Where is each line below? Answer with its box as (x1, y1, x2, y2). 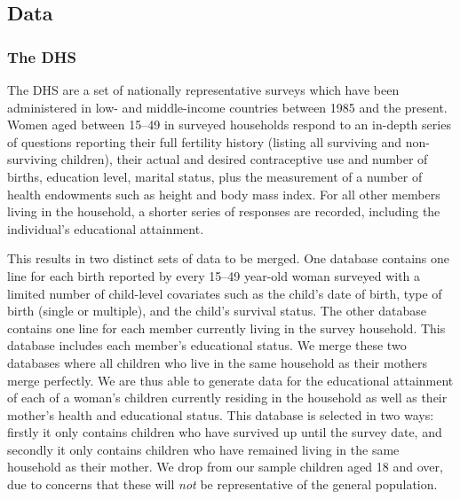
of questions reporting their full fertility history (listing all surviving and (7, 132, 402, 151)
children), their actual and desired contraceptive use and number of (60, 150, 428, 168)
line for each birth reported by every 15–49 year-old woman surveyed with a (7, 266, 421, 285)
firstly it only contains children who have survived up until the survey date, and (7, 423, 442, 441)
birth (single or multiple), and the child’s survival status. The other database (7, 301, 426, 320)
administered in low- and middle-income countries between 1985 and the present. (7, 97, 448, 116)
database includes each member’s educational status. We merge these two (7, 336, 407, 355)
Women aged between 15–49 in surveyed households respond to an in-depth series (7, 115, 451, 134)
